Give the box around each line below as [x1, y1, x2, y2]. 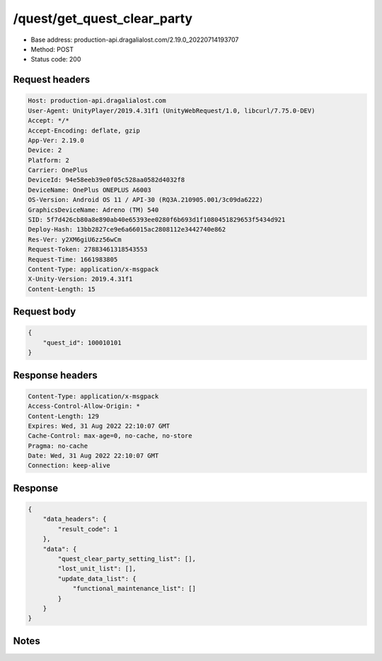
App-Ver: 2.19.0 [28, 136, 85, 145]
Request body [13, 305, 76, 318]
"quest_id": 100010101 [42, 339, 122, 346]
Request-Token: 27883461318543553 [28, 245, 148, 254]
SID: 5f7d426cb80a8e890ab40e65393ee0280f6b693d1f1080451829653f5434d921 [28, 216, 286, 224]
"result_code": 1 [57, 525, 118, 533]
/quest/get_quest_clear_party [13, 11, 193, 26]
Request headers [13, 74, 91, 86]
